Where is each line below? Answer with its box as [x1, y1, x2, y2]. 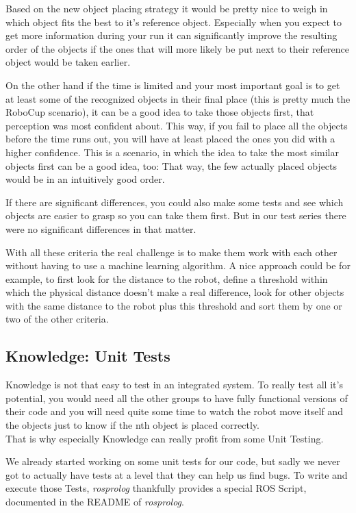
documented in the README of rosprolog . [5, 495, 184, 509]
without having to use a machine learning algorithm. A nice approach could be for [5, 258, 351, 273]
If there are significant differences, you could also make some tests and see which [5, 195, 344, 209]
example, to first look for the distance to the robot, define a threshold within [5, 271, 328, 286]
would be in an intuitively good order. [5, 172, 165, 186]
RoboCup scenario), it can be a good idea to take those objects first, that [5, 105, 314, 119]
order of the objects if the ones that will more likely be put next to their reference [5, 41, 350, 55]
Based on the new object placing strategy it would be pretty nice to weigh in [5, 1, 328, 15]
